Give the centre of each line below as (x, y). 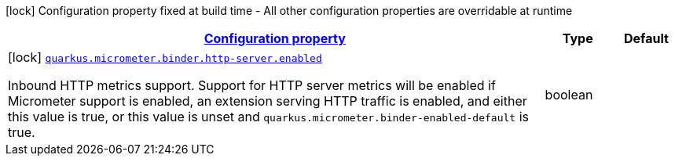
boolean (569, 95)
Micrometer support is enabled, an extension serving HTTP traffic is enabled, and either (268, 101)
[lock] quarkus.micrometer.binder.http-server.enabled (165, 57)
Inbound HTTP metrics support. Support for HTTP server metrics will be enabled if (252, 85)
